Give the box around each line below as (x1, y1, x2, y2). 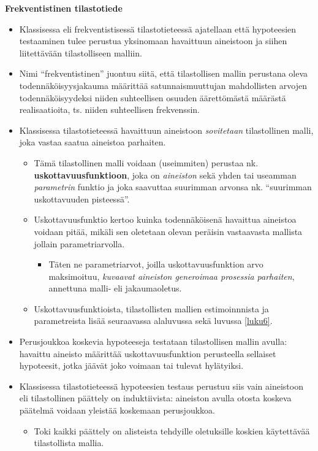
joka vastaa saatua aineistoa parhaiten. (19, 136, 166, 148)
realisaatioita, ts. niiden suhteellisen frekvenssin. (19, 103, 200, 116)
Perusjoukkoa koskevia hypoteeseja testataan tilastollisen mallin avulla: (19, 335, 287, 348)
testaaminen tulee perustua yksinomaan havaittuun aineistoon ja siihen (19, 34, 287, 47)
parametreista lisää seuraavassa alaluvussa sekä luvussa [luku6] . (34, 314, 273, 327)
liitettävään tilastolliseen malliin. (19, 46, 142, 59)
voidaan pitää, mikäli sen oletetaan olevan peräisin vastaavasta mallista (34, 225, 303, 237)
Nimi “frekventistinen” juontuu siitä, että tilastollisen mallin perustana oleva (19, 67, 308, 80)
